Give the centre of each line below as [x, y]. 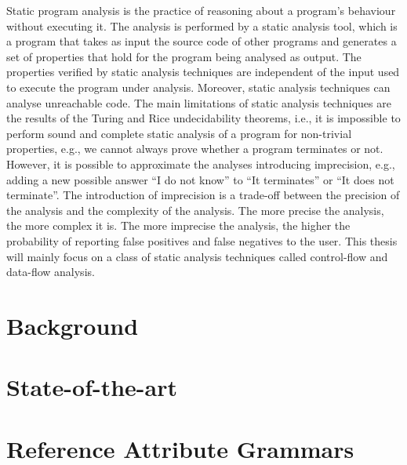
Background [73, 325]
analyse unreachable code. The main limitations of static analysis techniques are [199, 102]
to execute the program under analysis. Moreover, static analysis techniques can [198, 87]
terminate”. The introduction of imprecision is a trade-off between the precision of [203, 195]
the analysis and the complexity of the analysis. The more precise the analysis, [195, 210]
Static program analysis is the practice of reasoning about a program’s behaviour [201, 10]
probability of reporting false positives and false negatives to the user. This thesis [202, 240]
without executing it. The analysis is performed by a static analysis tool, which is [202, 25]
